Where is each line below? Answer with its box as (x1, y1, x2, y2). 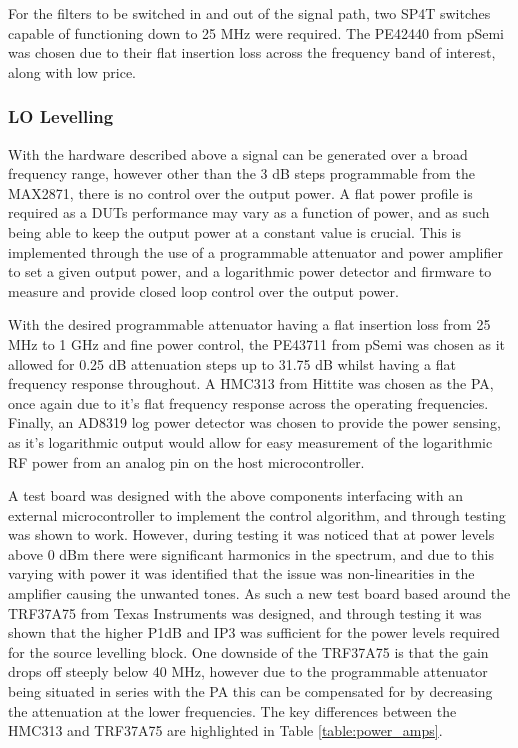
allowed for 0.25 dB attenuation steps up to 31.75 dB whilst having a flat (8, 353, 456, 374)
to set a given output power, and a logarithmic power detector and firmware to (8, 261, 492, 282)
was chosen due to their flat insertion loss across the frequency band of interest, (8, 42, 496, 63)
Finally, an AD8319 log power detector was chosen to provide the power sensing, (8, 412, 501, 433)
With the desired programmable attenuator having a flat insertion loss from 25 (8, 314, 491, 335)
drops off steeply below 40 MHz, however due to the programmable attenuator (8, 661, 488, 682)
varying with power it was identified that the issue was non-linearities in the (8, 563, 475, 584)
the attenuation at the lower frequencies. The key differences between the (8, 700, 457, 721)
